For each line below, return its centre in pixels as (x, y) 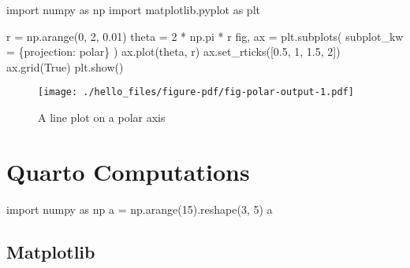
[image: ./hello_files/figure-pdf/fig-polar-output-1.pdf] (196, 92)
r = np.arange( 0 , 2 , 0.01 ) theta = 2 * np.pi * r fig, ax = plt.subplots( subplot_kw (205, 36)
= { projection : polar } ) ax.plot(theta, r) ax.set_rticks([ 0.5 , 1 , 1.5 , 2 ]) (173, 51)
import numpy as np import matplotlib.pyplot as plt (133, 9)
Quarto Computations (128, 171)
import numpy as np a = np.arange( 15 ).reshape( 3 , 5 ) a (140, 209)
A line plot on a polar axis (102, 117)
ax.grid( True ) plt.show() (65, 66)
